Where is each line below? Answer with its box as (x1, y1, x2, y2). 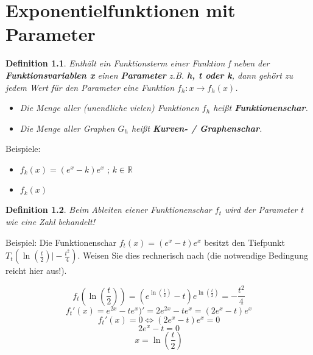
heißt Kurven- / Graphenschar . (131, 121, 262, 134)
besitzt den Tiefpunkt (204, 235, 285, 248)
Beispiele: (5, 142, 41, 155)
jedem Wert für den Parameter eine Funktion (5, 81, 175, 93)
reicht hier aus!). (5, 264, 67, 277)
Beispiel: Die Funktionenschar (5, 235, 117, 248)
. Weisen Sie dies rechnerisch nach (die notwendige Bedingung (77, 249, 308, 262)
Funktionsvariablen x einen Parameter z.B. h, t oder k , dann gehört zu (5, 68, 294, 81)
